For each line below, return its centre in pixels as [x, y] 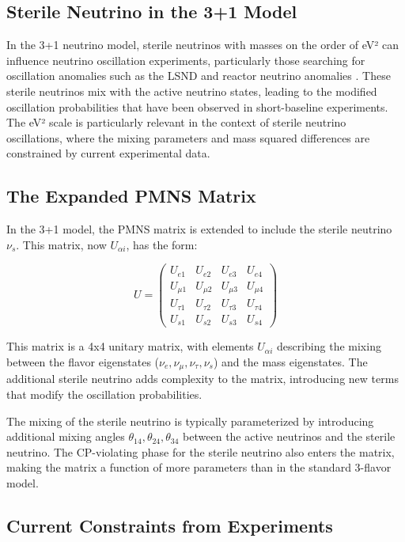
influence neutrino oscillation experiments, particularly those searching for [186, 60]
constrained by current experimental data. [108, 153]
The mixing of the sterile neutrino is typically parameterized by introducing [190, 421]
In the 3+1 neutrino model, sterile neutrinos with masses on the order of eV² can [202, 45]
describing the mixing [329, 346]
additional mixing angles [66, 436]
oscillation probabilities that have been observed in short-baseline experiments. [197, 106]
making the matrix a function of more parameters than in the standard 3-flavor [199, 467]
